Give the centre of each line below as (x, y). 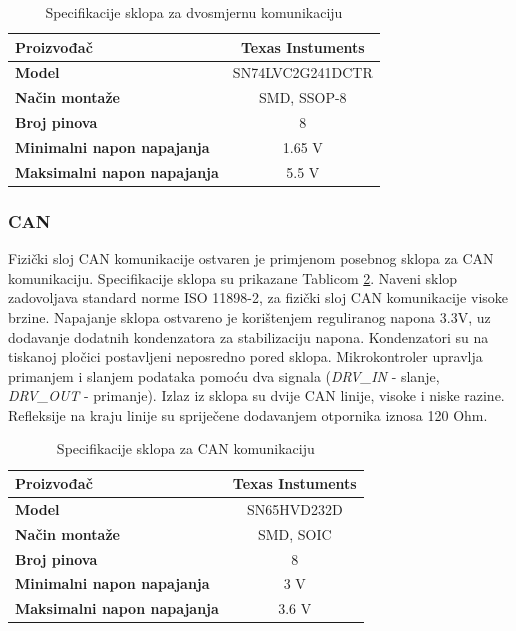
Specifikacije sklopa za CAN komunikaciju (185, 448)
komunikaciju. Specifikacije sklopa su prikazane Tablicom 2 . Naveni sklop (233, 277)
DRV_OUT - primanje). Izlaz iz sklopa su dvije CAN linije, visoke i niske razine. (256, 395)
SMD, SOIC (294, 533)
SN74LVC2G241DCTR (302, 72)
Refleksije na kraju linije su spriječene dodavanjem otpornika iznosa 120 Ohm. (248, 414)
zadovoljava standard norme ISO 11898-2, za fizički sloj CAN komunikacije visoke (258, 297)
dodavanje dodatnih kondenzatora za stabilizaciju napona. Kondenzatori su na (248, 336)
